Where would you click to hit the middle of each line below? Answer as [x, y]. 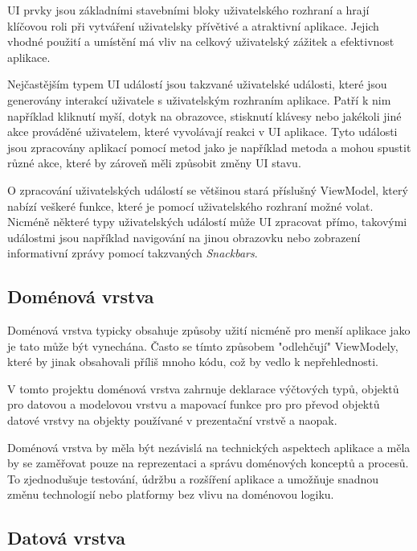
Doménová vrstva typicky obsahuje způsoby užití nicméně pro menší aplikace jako [209, 330]
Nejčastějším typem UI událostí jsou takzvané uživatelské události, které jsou [197, 84]
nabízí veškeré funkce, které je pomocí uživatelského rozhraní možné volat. [190, 206]
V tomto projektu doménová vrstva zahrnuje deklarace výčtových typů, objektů [203, 388]
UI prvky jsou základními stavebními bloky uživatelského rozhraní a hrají [188, 10]
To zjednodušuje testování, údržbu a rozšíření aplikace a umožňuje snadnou [193, 478]
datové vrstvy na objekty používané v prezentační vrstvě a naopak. [172, 420]
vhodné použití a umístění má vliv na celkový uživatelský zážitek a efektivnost [201, 41]
